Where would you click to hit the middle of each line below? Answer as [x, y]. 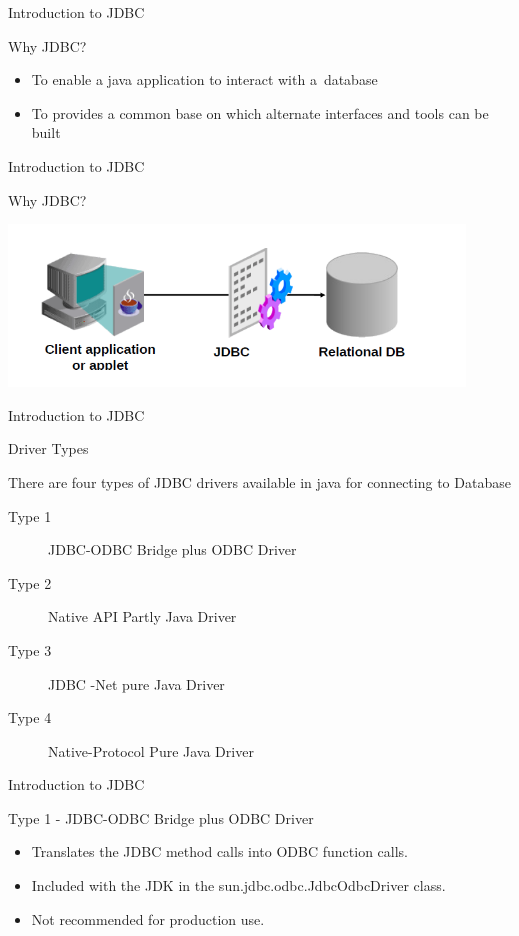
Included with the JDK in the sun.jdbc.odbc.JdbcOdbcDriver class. [238, 885]
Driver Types [48, 448]
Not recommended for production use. [148, 918]
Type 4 [30, 717]
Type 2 [30, 582]
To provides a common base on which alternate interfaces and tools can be [260, 112]
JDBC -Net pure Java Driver [136, 683]
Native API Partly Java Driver [142, 616]
